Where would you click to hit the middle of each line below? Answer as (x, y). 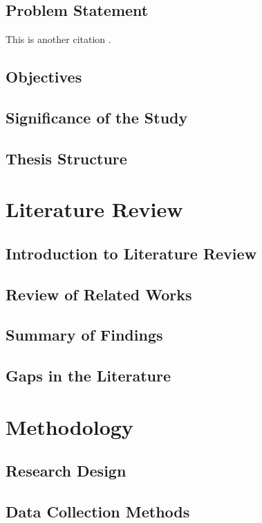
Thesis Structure (66, 158)
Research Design (66, 471)
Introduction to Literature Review (131, 253)
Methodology (69, 426)
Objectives (44, 77)
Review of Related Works (99, 294)
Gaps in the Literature (88, 376)
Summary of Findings (84, 335)
